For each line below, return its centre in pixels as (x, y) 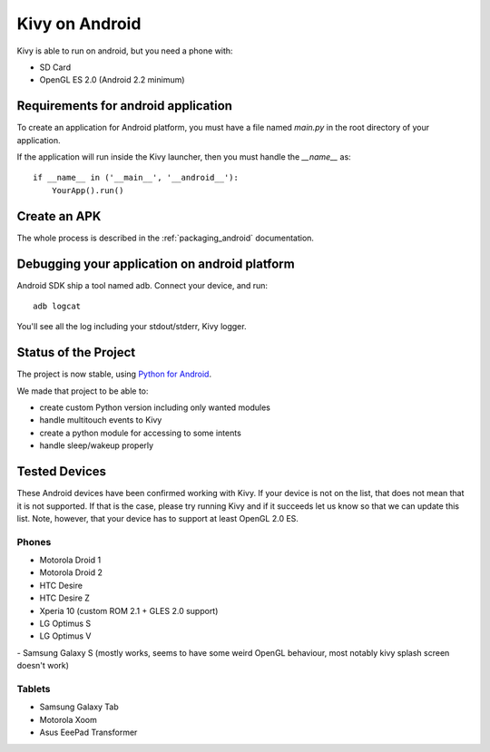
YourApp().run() (88, 190)
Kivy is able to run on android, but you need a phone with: (125, 51)
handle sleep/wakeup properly (97, 445)
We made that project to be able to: (83, 391)
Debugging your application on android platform (156, 264)
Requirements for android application (125, 106)
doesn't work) (43, 666)
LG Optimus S (65, 624)
